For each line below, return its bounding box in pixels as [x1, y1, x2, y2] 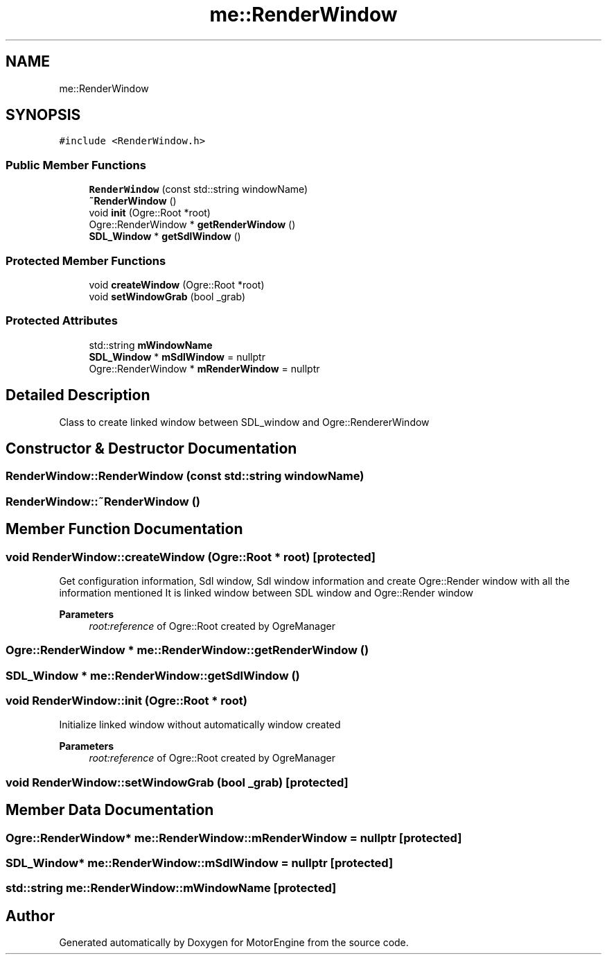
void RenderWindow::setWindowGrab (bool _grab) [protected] [6, 775, 349, 789]
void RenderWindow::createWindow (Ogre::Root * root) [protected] [6, 549, 376, 564]
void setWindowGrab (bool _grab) [89, 290, 246, 302]
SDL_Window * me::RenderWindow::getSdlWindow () [6, 668, 300, 683]
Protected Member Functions [6, 253, 166, 268]
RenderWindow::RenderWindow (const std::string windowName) [6, 469, 364, 483]
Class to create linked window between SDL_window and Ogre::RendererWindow [59, 415, 430, 428]
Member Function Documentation [6, 520, 243, 538]
